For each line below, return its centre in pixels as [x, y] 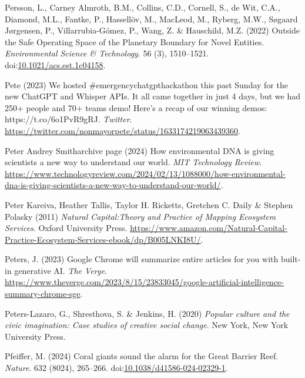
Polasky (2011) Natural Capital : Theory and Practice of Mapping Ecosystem [140, 216]
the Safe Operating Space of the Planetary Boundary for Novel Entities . [135, 41]
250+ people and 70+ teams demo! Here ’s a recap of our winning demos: [136, 107]
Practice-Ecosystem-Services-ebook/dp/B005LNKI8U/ [103, 239]
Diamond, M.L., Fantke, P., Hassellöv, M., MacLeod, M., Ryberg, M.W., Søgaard [151, 19]
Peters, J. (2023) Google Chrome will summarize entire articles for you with [142, 259]
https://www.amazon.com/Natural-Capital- [209, 228]
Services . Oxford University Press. [66, 228]
